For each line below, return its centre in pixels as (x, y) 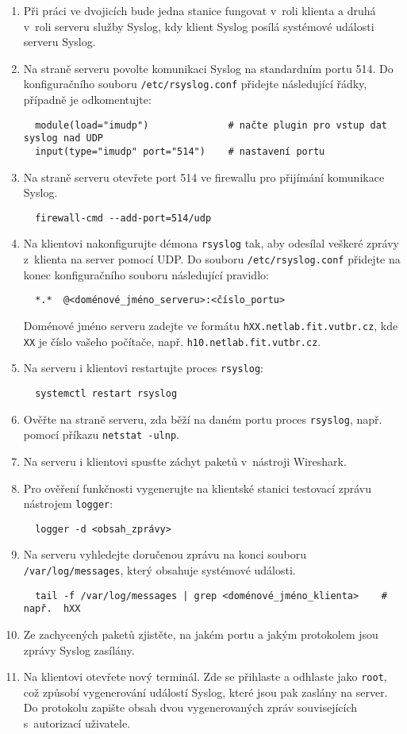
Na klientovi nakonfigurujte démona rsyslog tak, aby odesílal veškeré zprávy (211, 243)
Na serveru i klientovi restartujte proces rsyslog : (143, 368)
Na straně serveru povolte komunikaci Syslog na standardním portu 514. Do (208, 68)
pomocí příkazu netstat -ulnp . (101, 434)
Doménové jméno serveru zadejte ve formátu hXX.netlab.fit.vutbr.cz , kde (211, 325)
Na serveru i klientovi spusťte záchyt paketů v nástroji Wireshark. (185, 461)
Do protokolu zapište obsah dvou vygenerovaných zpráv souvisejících (190, 707)
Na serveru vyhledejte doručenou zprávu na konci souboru (165, 554)
